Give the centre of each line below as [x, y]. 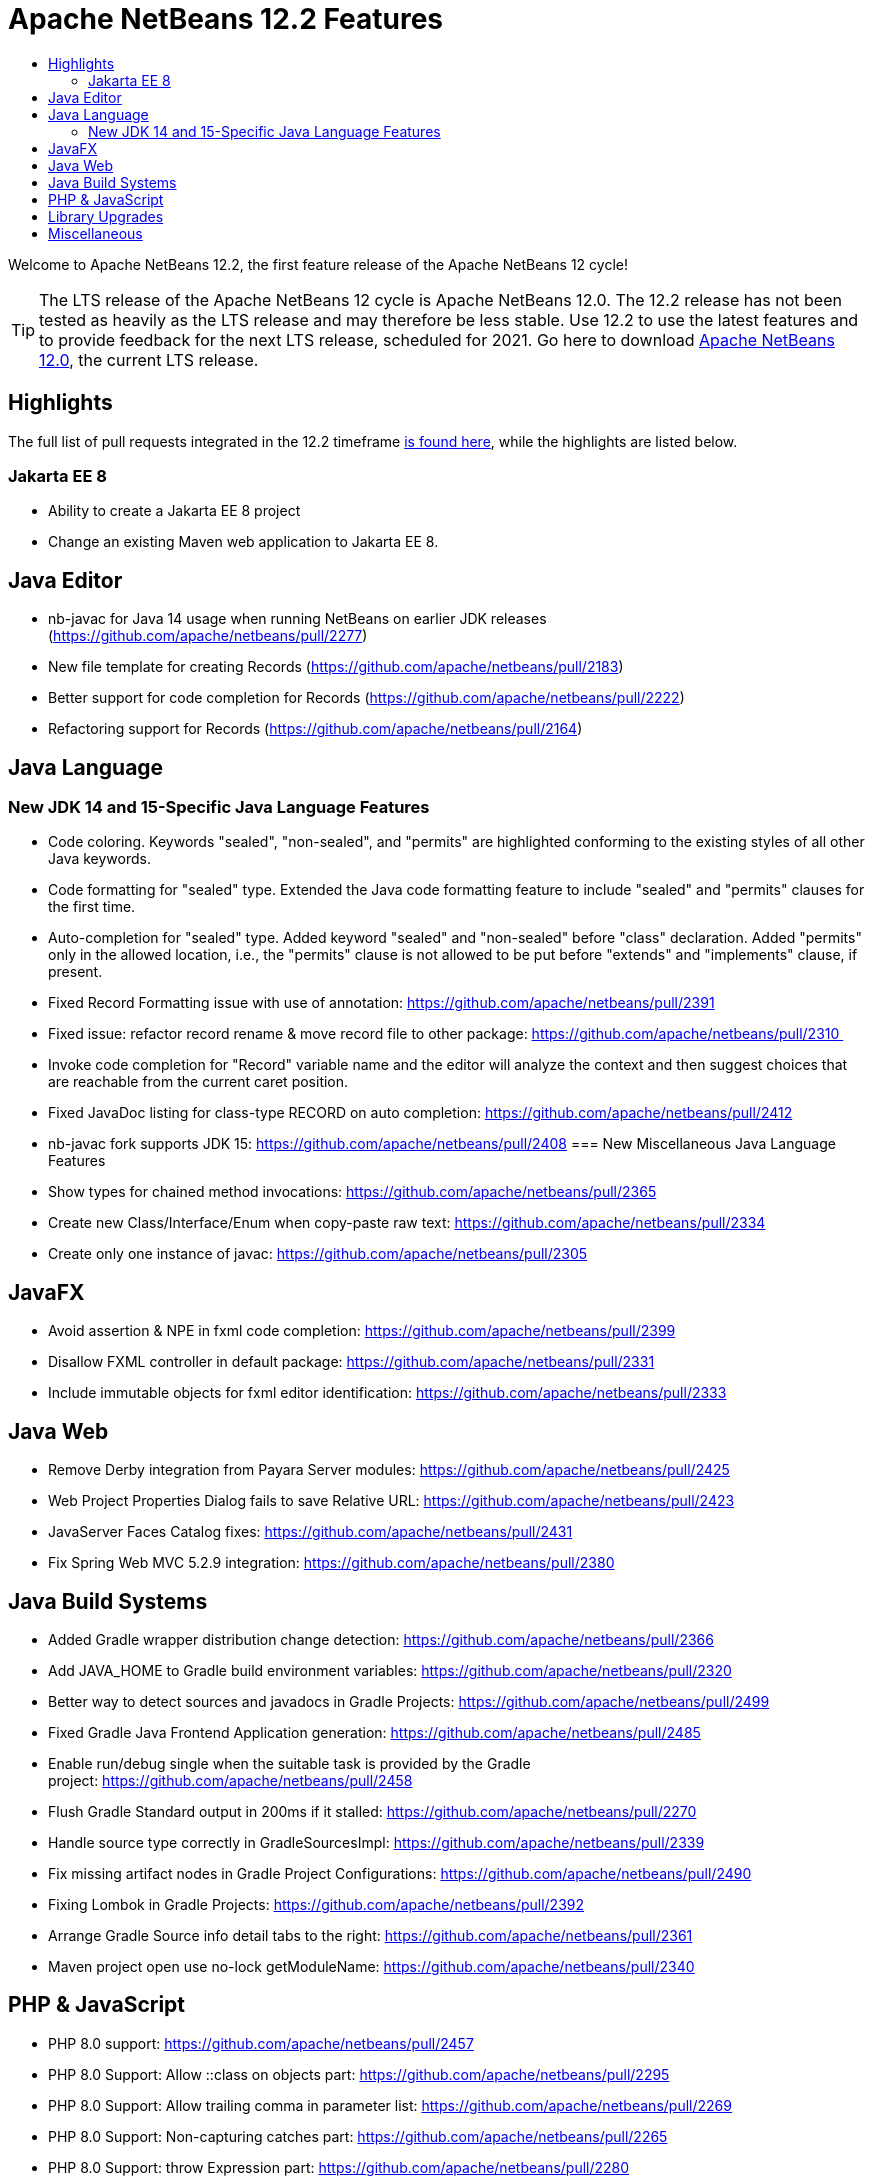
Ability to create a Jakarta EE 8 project [174, 511]
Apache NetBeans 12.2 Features [226, 19]
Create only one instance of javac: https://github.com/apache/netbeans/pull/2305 [318, 1254]
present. [75, 972]
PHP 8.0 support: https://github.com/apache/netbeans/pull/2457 [261, 2043]
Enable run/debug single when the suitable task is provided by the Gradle [289, 1763]
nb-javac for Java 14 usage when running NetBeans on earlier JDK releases [297, 619]
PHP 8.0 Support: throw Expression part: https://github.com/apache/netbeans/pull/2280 [339, 2167]
